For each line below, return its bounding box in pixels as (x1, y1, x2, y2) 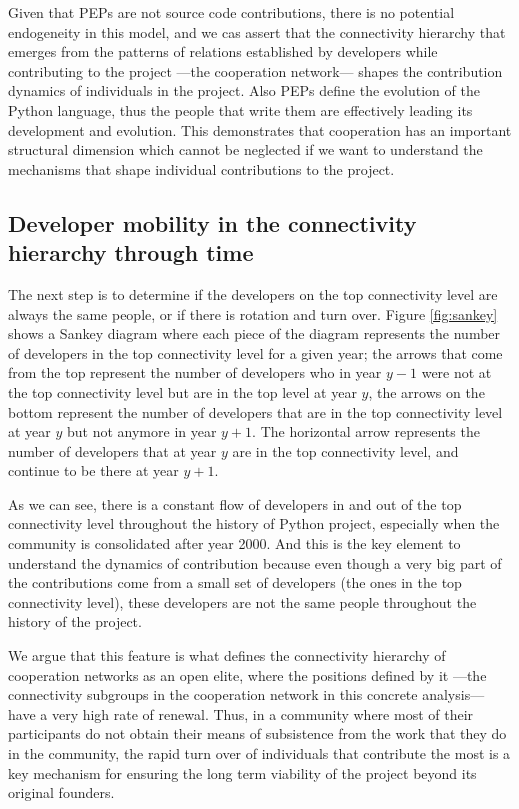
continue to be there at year (8, 460, 179, 481)
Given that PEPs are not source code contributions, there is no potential (8, 2, 455, 22)
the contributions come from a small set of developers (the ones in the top (8, 572, 462, 593)
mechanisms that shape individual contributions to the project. (8, 158, 395, 179)
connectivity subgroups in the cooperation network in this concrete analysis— (8, 684, 485, 705)
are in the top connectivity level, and (232, 440, 459, 461)
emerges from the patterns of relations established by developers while (8, 41, 438, 62)
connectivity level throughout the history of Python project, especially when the (8, 513, 500, 534)
